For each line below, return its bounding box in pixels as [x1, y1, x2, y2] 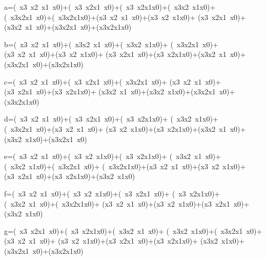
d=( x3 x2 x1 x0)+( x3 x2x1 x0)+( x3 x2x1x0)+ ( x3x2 [4, 113, 192, 124]
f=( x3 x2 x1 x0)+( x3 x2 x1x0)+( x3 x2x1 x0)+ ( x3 [4, 188, 186, 198]
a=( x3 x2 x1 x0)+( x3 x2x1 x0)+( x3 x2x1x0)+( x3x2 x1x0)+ [4, 2, 216, 12]
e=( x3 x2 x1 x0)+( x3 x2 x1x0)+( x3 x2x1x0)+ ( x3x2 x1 [4, 151, 202, 162]
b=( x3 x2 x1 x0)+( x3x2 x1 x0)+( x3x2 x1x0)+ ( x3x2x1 [4, 38, 199, 49]
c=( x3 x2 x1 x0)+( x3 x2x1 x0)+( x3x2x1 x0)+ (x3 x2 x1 [4, 76, 202, 87]
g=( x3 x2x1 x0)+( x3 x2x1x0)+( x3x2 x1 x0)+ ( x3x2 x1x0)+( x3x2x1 [4, 225, 243, 236]
